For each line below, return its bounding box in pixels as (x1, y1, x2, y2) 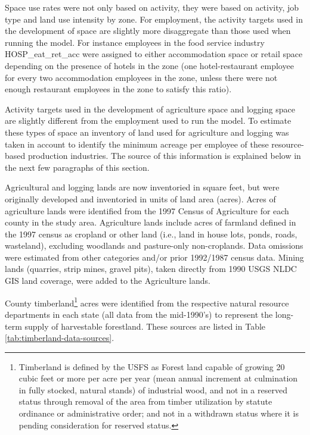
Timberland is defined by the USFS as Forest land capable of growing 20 (18, 360, 285, 373)
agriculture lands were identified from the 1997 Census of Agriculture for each (5, 204, 289, 217)
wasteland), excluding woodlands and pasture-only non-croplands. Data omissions (5, 239, 303, 252)
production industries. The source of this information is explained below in (27, 149, 301, 162)
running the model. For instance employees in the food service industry (5, 36, 265, 48)
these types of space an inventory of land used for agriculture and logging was (5, 126, 289, 138)
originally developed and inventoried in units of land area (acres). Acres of (5, 192, 276, 205)
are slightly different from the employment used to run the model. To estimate (5, 114, 292, 127)
